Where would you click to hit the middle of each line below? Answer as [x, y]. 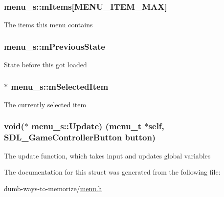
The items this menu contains [48, 25]
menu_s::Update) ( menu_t [87, 126]
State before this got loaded [45, 65]
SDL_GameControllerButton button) [80, 137]
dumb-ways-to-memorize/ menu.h [53, 188]
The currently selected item [45, 104]
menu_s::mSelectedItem [60, 86]
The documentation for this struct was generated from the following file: [112, 172]
